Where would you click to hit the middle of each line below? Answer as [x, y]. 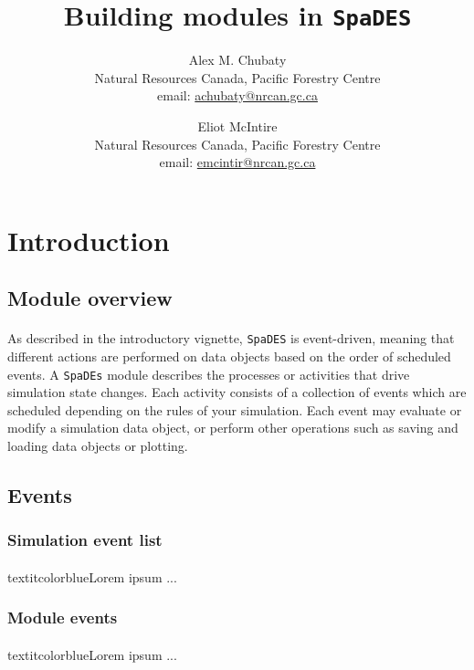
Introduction [89, 240]
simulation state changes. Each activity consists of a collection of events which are [237, 392]
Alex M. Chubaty [237, 60]
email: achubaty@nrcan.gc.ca [237, 95]
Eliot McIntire [237, 126]
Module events [63, 618]
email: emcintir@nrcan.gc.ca [237, 162]
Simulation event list [85, 540]
